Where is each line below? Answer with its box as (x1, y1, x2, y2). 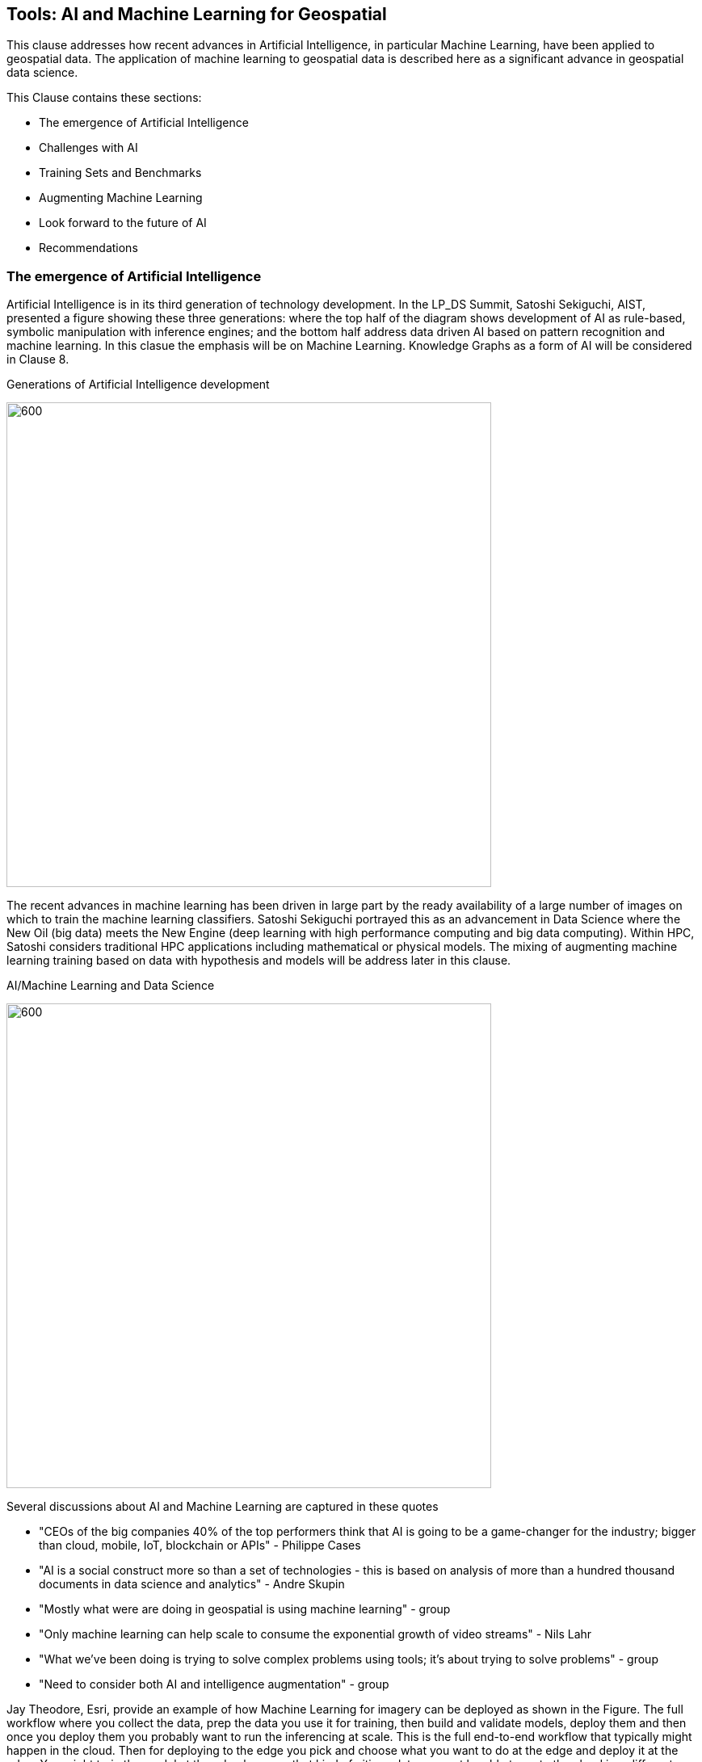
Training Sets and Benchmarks (39, 166, 202, 180)
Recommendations (39, 241, 138, 255)
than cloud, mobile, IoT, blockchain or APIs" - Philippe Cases (39, 1538, 361, 1553)
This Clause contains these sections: (6, 90, 202, 105)
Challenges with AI (39, 141, 138, 155)
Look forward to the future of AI (39, 216, 207, 230)
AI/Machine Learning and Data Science (6, 978, 215, 993)
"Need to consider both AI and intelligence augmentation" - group (39, 1677, 389, 1692)
